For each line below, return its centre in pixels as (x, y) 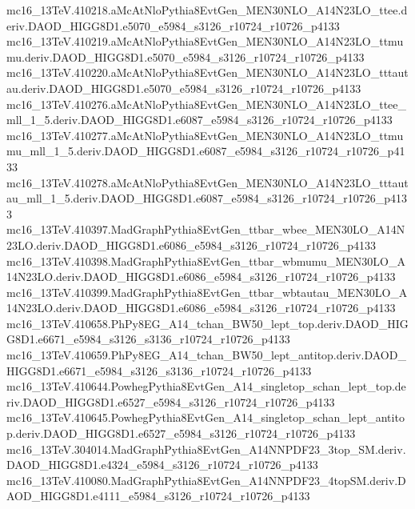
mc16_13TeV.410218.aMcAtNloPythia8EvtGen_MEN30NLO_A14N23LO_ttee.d (207, 10)
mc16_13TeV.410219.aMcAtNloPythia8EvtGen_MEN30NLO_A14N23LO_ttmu (205, 41)
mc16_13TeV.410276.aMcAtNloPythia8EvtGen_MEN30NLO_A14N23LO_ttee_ (207, 104)
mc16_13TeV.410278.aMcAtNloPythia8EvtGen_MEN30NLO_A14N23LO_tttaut (207, 182)
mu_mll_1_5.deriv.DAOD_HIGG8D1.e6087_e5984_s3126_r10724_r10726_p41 (206, 151)
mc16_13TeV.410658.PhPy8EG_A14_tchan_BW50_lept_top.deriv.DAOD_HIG (207, 323)
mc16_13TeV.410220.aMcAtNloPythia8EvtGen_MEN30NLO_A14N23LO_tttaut (207, 72)
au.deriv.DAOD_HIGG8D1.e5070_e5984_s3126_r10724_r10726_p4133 (184, 88)
